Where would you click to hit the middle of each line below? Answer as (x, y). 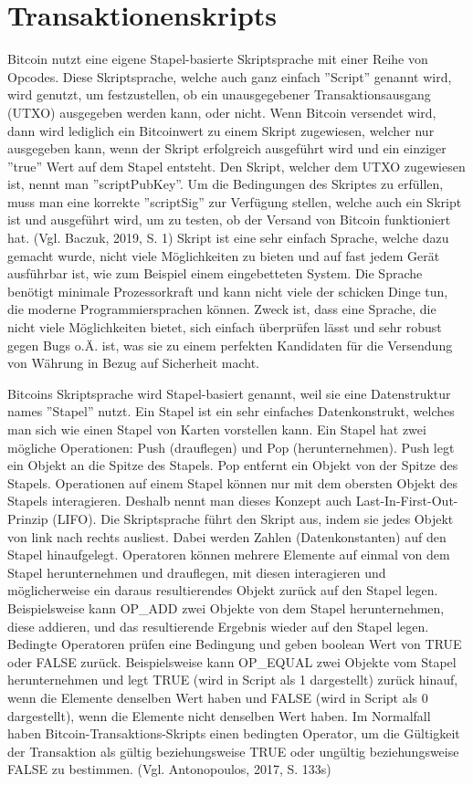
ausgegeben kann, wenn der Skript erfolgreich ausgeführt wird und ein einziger (227, 148)
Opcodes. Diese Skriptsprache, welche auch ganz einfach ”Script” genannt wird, (230, 76)
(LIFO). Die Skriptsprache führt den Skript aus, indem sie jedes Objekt (253, 518)
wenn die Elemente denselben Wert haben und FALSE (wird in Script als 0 (218, 697)
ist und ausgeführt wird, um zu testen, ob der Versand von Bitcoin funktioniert (229, 220)
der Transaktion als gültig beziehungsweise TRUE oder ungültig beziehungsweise (233, 751)
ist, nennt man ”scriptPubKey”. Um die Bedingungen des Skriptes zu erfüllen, (226, 184)
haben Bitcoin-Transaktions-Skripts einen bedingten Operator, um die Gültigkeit (234, 733)
